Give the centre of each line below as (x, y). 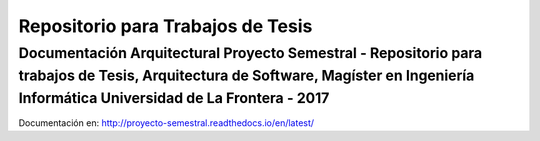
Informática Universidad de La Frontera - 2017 (174, 98)
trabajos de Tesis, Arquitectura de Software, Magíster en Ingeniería (246, 75)
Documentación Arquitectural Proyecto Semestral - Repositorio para (250, 53)
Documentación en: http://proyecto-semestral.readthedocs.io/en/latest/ (166, 123)
